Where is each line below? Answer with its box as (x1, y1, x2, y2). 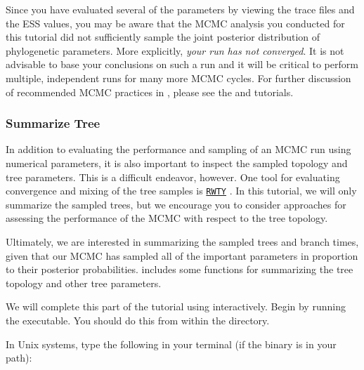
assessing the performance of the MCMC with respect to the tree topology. (6, 211, 328, 225)
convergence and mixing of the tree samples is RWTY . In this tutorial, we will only (6, 183, 357, 198)
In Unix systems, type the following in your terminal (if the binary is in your (6, 336, 337, 351)
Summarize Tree (6, 114, 100, 132)
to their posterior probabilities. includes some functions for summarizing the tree (6, 262, 353, 277)
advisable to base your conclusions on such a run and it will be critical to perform (6, 57, 358, 72)
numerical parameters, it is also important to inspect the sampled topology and (6, 155, 348, 170)
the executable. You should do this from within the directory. (6, 312, 270, 327)
